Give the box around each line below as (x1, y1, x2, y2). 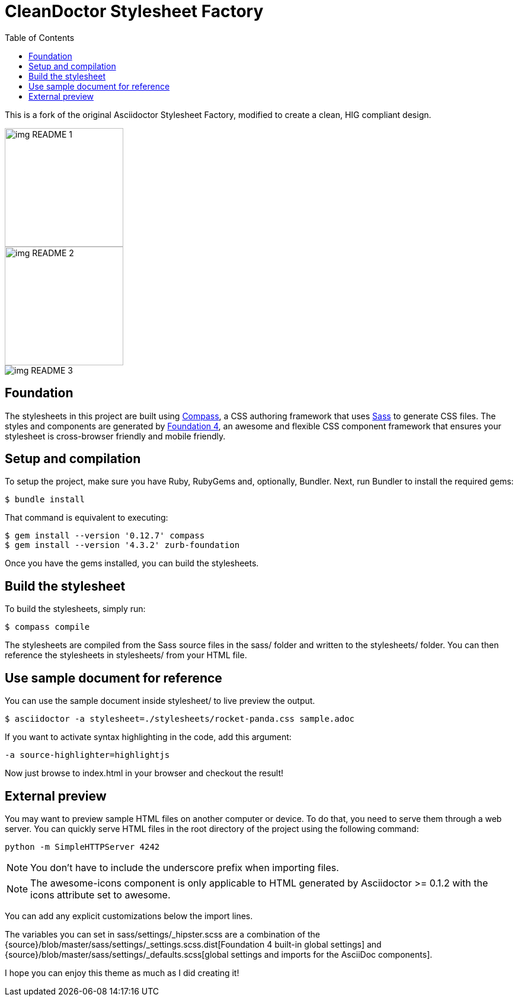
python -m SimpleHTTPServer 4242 (5, 841, 160, 852)
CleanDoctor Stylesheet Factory (5, 1, 264, 21)
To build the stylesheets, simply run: (5, 604, 146, 614)
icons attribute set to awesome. (30, 888, 171, 901)
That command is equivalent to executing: (5, 512, 168, 523)
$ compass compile (5, 622, 90, 632)
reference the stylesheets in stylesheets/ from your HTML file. (5, 650, 247, 661)
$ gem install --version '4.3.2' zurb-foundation (5, 540, 240, 550)
